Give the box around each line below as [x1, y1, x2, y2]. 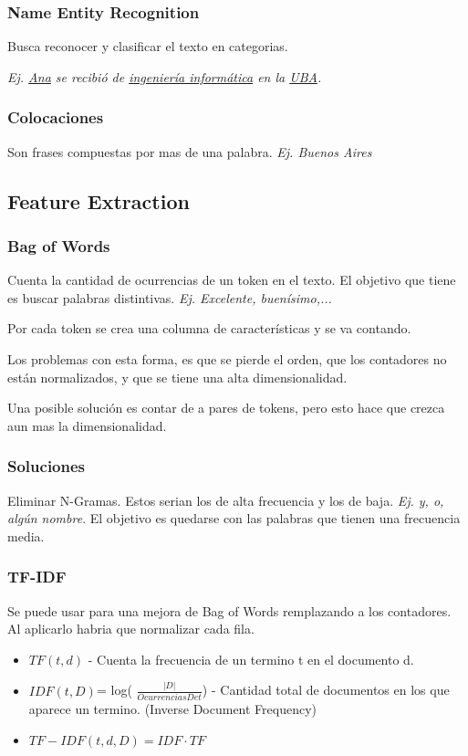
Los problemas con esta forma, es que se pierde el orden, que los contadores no [7, 350, 447, 368]
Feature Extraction [7, 186, 190, 215]
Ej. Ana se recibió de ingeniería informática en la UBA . [7, 67, 322, 86]
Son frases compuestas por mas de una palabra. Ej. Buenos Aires [7, 142, 372, 161]
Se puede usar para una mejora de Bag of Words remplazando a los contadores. [7, 601, 452, 620]
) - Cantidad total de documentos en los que [202, 680, 450, 699]
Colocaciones [7, 106, 104, 129]
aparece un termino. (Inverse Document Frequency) [28, 699, 317, 718]
